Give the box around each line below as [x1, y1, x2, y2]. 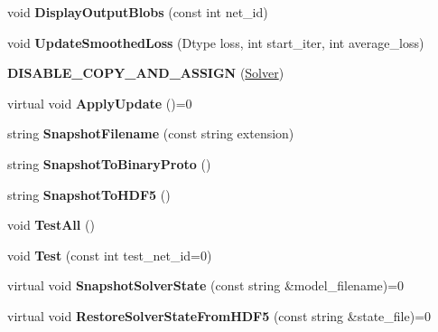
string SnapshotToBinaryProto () [7, 154, 211, 173]
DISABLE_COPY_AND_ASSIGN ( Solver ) [7, 63, 284, 82]
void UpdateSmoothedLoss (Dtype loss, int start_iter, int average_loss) [7, 33, 424, 52]
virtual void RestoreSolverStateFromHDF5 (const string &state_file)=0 [7, 306, 432, 325]
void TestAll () [7, 215, 95, 234]
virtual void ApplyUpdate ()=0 [7, 93, 192, 112]
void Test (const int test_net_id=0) [7, 245, 212, 264]
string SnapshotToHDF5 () [7, 185, 171, 204]
